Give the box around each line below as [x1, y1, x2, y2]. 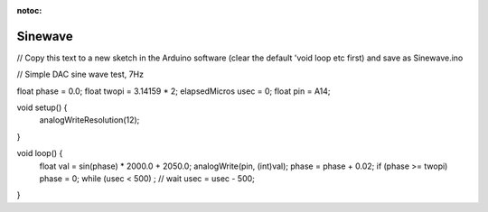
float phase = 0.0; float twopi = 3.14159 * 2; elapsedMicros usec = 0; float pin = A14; [16, 86, 331, 97]
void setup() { [16, 102, 68, 113]
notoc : [16, 5, 42, 15]
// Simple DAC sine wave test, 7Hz [16, 69, 145, 80]
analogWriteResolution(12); [39, 115, 140, 125]
